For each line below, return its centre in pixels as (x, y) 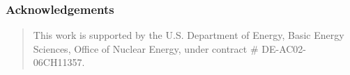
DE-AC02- (284, 48)
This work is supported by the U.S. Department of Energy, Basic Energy (189, 35)
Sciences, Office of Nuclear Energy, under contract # (146, 48)
